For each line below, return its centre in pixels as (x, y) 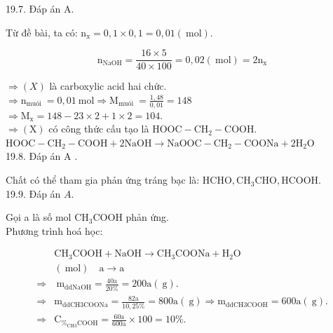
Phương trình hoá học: (54, 230)
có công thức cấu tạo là (99, 129)
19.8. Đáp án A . (42, 156)
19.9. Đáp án (33, 193)
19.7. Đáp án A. (40, 8)
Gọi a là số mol (39, 217)
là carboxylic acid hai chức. (108, 86)
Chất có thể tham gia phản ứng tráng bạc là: (103, 180)
